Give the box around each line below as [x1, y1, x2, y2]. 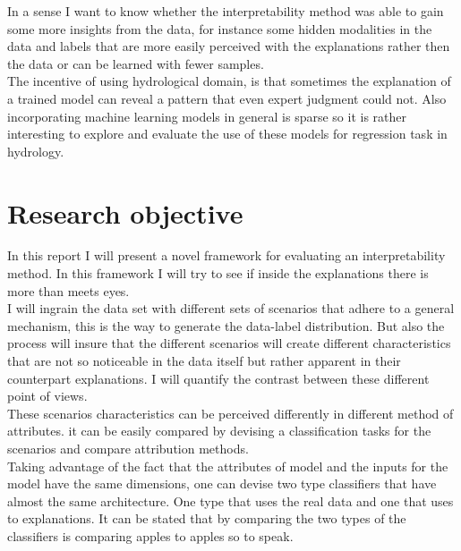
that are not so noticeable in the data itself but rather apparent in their [7, 352, 401, 370]
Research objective [7, 194, 243, 231]
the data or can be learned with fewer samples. [7, 54, 264, 72]
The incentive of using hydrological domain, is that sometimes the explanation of [7, 72, 451, 90]
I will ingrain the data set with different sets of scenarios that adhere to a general [7, 299, 455, 318]
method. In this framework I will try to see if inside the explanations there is [7, 264, 429, 283]
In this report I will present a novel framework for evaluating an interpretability [7, 246, 446, 265]
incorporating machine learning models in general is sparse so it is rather [7, 106, 407, 125]
